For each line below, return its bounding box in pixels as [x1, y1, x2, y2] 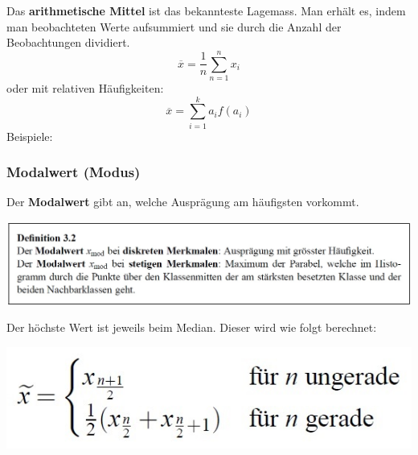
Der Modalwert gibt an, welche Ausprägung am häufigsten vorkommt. [6, 193, 359, 210]
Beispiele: [6, 127, 53, 144]
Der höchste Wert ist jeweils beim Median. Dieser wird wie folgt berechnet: [6, 319, 377, 336]
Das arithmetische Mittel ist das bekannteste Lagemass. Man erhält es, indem [6, 2, 406, 19]
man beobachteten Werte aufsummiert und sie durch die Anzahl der [6, 18, 342, 35]
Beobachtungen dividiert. [6, 34, 130, 51]
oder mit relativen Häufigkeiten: [6, 79, 164, 96]
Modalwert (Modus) [6, 162, 141, 182]
